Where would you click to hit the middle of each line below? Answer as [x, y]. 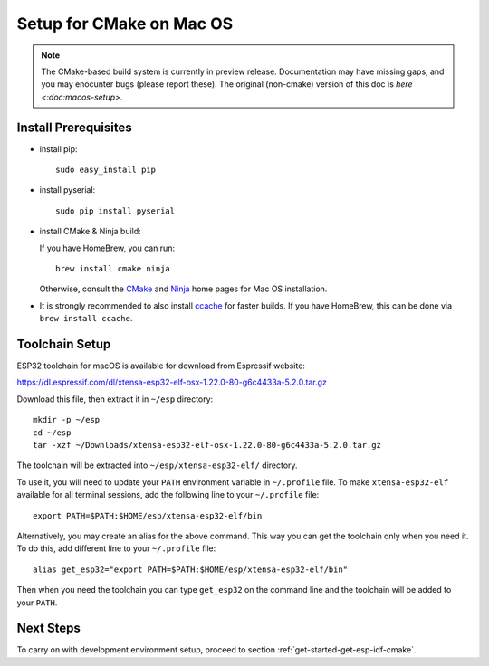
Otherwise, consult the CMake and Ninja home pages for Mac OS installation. [183, 289]
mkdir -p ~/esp [67, 420]
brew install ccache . [86, 319]
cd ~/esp [52, 433]
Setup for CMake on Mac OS [125, 24]
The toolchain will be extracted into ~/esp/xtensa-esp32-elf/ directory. [157, 465]
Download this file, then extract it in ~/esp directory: [115, 399]
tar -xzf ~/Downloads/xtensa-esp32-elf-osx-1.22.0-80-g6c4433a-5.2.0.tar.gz [207, 445]
